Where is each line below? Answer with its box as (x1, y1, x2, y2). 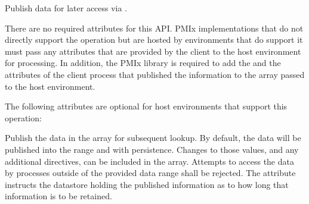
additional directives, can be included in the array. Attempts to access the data (5, 155, 294, 167)
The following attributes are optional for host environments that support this (5, 100, 288, 112)
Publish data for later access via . (5, 2, 128, 14)
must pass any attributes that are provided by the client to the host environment (5, 45, 301, 57)
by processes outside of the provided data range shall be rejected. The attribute (5, 167, 296, 179)
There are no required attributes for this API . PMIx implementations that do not (5, 21, 304, 34)
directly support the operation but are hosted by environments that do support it (5, 33, 303, 46)
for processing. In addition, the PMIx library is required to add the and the (5, 57, 281, 69)
